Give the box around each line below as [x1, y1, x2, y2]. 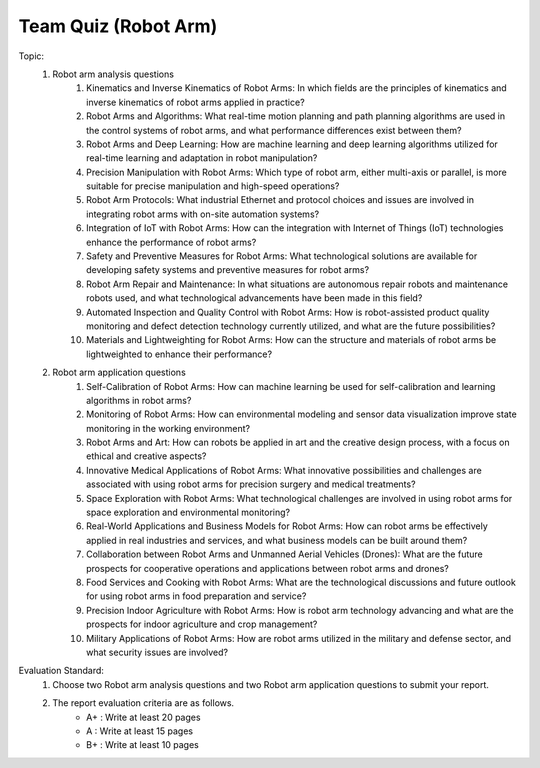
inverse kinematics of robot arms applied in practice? [86, 96, 305, 108]
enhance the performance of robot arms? [86, 236, 257, 248]
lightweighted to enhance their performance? [86, 348, 273, 360]
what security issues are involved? [86, 646, 229, 658]
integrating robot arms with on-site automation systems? [86, 208, 320, 220]
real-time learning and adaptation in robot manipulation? [86, 152, 318, 164]
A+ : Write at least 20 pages [86, 711, 201, 723]
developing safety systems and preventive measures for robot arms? [86, 264, 370, 276]
